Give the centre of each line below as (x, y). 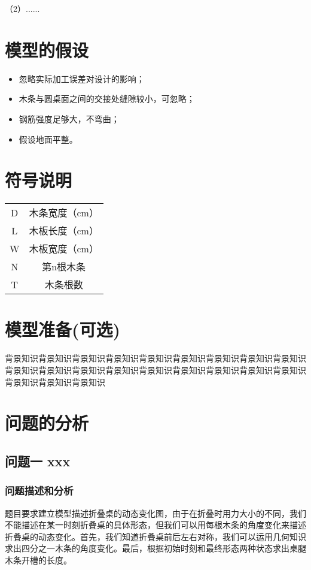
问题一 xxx (38, 461)
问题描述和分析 (39, 491)
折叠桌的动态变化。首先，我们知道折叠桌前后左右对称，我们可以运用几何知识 (155, 536)
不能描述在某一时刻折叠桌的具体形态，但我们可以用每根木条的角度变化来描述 (155, 525)
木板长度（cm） (64, 231)
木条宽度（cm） (64, 213)
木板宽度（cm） (64, 249)
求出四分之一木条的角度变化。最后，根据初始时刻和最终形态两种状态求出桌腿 (155, 548)
